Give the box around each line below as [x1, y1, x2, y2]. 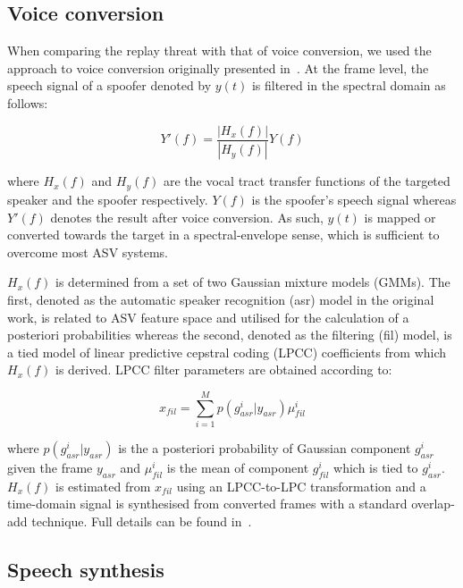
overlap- [411, 494, 455, 513]
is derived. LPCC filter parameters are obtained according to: [55, 360, 392, 379]
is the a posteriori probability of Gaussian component [118, 439, 411, 457]
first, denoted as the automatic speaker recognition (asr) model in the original [7, 290, 434, 308]
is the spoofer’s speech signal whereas [251, 189, 457, 208]
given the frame [7, 458, 93, 476]
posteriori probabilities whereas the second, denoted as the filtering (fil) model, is [7, 325, 452, 344]
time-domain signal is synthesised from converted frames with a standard [7, 494, 408, 513]
